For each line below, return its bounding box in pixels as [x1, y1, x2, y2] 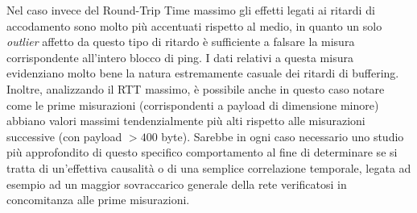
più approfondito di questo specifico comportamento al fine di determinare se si [6, 144, 398, 161]
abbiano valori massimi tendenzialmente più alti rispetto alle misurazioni [6, 112, 365, 129]
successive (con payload [6, 127, 122, 144]
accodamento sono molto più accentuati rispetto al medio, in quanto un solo [6, 17, 382, 34]
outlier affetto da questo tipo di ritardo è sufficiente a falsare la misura [6, 33, 355, 50]
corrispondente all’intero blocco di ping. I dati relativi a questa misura [6, 48, 353, 65]
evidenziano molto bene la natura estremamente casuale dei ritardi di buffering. [6, 65, 399, 81]
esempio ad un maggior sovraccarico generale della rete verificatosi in [6, 175, 347, 192]
